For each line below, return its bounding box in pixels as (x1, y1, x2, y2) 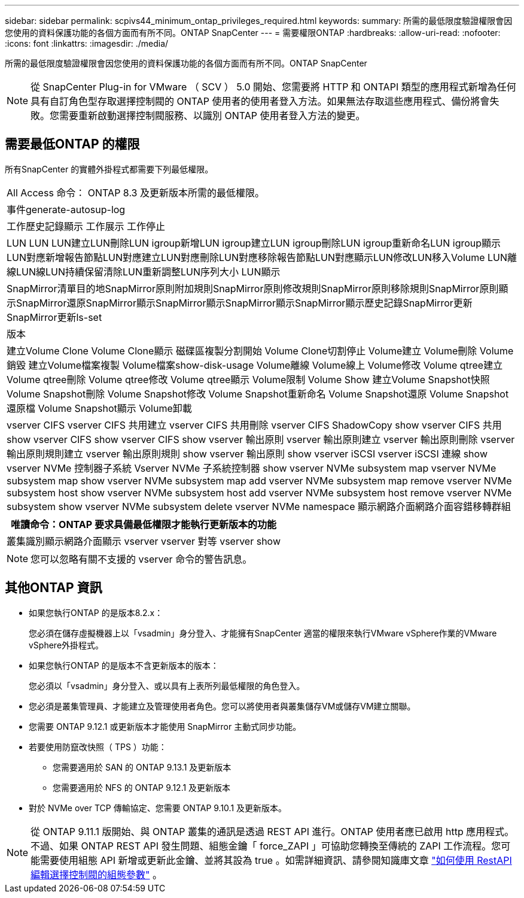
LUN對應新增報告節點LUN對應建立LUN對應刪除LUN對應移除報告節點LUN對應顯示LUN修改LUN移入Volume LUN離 (7, 251, 517, 263)
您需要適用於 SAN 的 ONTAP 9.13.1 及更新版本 (53, 762, 231, 772)
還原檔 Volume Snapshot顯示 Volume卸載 (7, 402, 192, 414)
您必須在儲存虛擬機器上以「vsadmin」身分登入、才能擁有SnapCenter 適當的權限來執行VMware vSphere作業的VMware (29, 627, 497, 638)
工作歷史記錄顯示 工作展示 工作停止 (7, 220, 166, 232)
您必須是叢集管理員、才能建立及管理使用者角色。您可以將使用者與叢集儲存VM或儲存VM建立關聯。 (29, 700, 416, 711)
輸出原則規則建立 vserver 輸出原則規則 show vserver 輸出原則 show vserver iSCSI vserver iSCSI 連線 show (7, 447, 488, 460)
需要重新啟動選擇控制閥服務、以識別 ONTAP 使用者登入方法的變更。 (59, 110, 365, 122)
